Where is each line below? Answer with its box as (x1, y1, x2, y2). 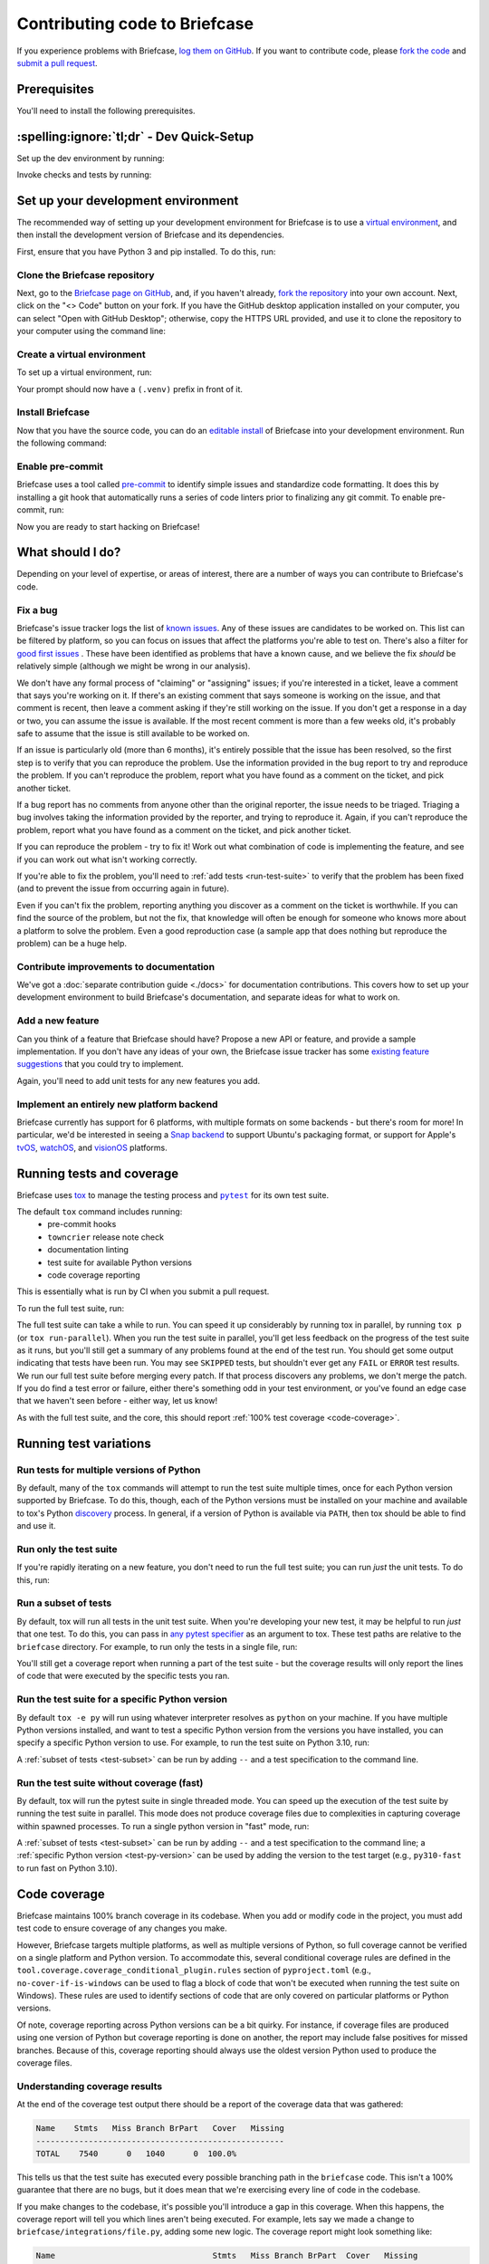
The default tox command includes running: (16, 1206, 183, 1217)
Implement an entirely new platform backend (16, 1098, 218, 1110)
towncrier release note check (47, 1232, 165, 1242)
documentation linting (47, 1244, 129, 1255)
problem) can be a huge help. (16, 937, 127, 948)
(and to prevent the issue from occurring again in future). (16, 883, 230, 894)
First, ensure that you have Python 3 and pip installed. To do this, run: (16, 245, 276, 257)
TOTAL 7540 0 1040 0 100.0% (35, 2148, 237, 2159)
